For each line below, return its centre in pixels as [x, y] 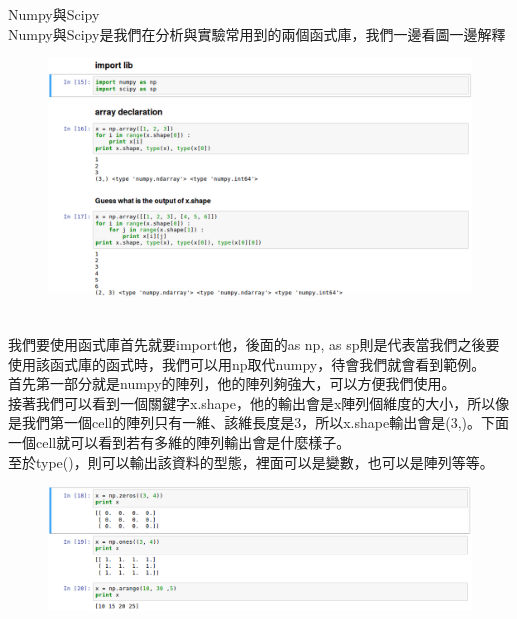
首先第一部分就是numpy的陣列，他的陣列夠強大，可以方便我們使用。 [232, 383]
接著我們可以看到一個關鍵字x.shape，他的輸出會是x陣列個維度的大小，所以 [252, 402]
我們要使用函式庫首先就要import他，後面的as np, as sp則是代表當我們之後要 [254, 344]
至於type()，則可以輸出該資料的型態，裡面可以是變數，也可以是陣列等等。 [251, 461]
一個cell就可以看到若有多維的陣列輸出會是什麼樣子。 [179, 442]
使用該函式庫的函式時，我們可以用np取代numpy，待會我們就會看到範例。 [247, 363]
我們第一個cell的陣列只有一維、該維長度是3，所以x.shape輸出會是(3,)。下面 [265, 422]
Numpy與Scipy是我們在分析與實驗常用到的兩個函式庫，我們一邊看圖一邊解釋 [257, 33]
